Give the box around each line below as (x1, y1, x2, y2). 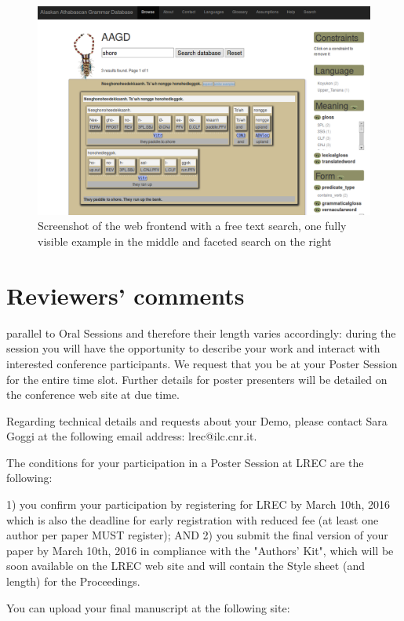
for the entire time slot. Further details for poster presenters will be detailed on (6, 371, 388, 387)
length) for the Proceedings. (6, 573, 140, 590)
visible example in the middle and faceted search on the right (38, 233, 332, 250)
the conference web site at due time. (6, 386, 180, 403)
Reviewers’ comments (6, 279, 245, 311)
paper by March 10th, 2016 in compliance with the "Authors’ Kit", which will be (6, 542, 394, 558)
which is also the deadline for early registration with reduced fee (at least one (6, 511, 379, 528)
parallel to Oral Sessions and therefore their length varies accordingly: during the (6, 324, 396, 341)
